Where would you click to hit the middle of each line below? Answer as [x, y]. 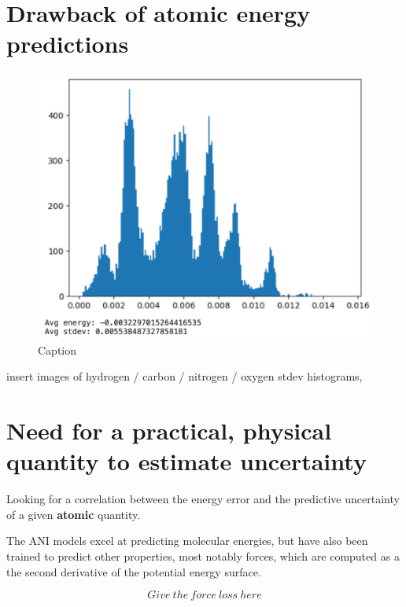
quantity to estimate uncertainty [186, 461]
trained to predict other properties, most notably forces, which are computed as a [203, 556]
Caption [57, 349]
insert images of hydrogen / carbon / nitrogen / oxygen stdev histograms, [185, 376]
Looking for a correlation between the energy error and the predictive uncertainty [203, 499]
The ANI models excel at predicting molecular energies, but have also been [187, 541]
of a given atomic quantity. [74, 514]
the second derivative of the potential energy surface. [134, 571]
